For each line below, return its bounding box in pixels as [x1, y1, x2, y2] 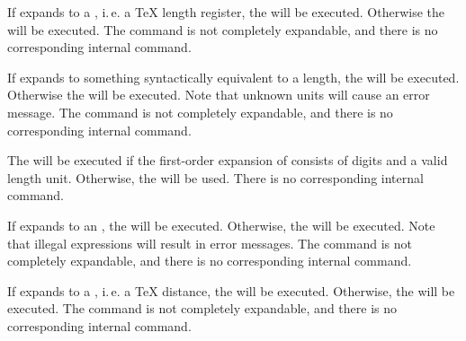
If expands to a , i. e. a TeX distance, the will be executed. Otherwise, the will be [7, 281, 455, 300]
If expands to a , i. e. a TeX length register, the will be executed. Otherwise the [7, 3, 445, 21]
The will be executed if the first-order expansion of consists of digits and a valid [7, 151, 448, 170]
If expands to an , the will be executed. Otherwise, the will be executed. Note [7, 215, 435, 234]
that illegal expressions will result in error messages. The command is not [7, 233, 412, 252]
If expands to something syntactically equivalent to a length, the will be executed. [7, 67, 460, 86]
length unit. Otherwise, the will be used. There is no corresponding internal [7, 168, 424, 187]
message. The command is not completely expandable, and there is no [7, 102, 393, 121]
